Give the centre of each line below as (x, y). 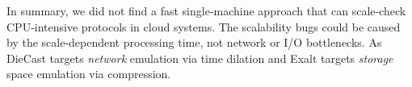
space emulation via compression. (89, 74)
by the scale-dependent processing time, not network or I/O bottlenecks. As (194, 42)
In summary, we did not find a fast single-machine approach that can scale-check (206, 10)
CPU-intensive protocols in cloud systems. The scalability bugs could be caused (204, 26)
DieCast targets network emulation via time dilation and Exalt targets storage (200, 58)
